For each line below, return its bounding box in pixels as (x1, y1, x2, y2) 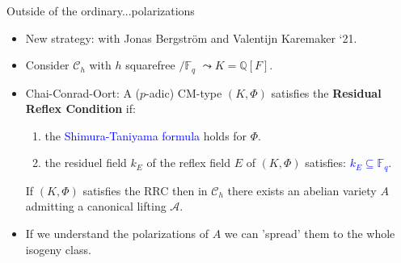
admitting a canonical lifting (25, 198, 167, 215)
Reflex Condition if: (25, 100, 136, 117)
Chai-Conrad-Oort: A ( (25, 84, 141, 101)
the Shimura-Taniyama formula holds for (44, 127, 247, 144)
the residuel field (44, 154, 127, 171)
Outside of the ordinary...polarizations (6, 2, 195, 19)
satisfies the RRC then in (82, 182, 208, 198)
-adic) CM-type (146, 84, 222, 101)
